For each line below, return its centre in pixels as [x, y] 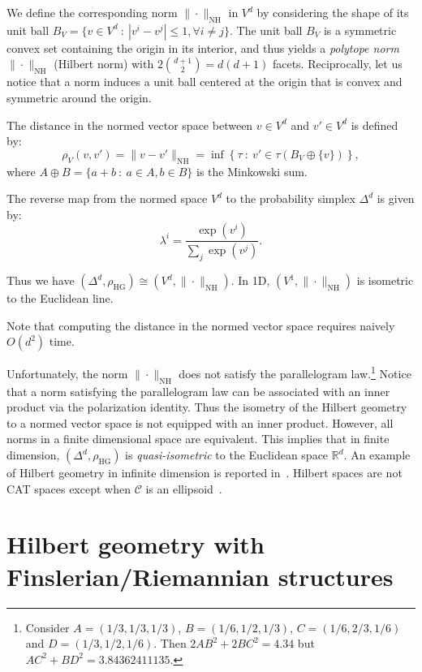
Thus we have [41, 280]
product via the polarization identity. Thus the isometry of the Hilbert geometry [207, 407]
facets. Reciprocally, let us [337, 64]
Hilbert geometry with [136, 544]
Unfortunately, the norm [67, 373]
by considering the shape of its [333, 12]
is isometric [385, 280]
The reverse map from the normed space [107, 198]
